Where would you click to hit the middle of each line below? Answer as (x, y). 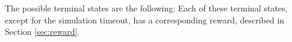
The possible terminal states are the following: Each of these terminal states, (146, 8)
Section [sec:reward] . (42, 31)
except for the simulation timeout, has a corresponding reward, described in (145, 19)
